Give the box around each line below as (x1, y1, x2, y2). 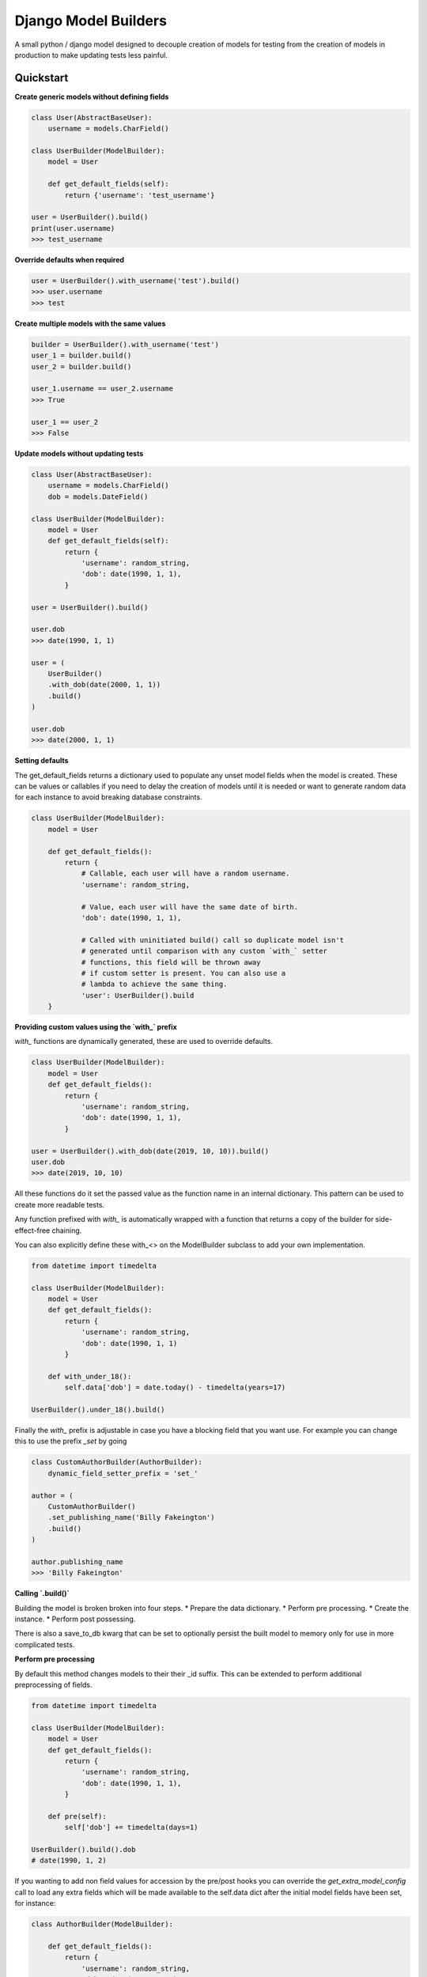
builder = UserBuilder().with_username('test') (31, 340, 219, 349)
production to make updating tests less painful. (14, 50, 168, 59)
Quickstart (14, 71, 69, 85)
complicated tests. (14, 1639, 75, 1649)
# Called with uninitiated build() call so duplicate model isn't (81, 936, 344, 944)
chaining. (51, 1226, 82, 1235)
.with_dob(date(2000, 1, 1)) (47, 680, 161, 690)
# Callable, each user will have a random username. (81, 869, 290, 878)
